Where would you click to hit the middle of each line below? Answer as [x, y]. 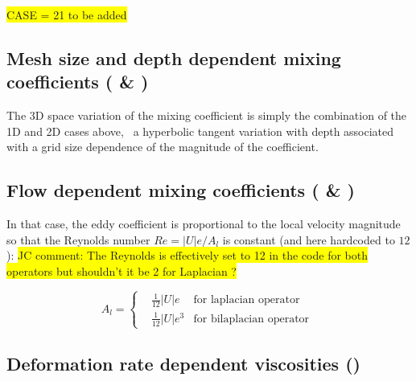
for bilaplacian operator [251, 319]
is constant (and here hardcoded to [309, 239]
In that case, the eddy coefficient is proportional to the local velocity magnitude [204, 224]
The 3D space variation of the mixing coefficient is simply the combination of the [207, 115]
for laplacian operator [247, 300]
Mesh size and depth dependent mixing [174, 57]
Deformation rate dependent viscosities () [183, 364]
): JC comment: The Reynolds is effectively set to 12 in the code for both [187, 255]
